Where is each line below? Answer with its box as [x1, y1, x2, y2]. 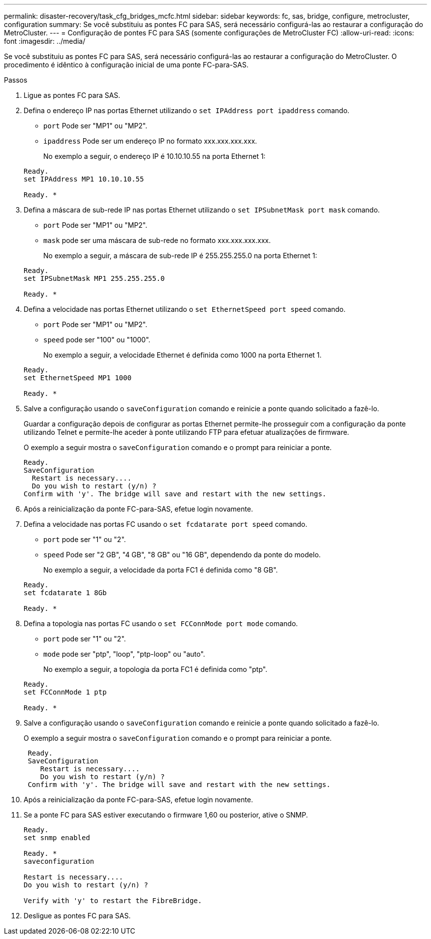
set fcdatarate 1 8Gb [24, 589, 107, 597]
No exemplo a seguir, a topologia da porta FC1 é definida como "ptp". [43, 665, 268, 673]
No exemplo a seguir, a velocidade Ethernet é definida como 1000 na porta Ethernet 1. [43, 351, 322, 359]
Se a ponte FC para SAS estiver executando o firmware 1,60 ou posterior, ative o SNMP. [24, 811, 308, 819]
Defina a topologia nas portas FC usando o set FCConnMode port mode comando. [24, 619, 298, 628]
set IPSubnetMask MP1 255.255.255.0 [24, 274, 165, 282]
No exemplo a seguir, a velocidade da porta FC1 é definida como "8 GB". [43, 566, 278, 574]
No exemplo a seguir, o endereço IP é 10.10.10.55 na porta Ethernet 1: [43, 152, 266, 160]
